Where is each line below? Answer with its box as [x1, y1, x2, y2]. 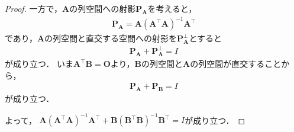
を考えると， [147, 2, 197, 14]
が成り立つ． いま [5, 57, 73, 70]
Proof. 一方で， [5, 2, 62, 14]
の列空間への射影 [69, 2, 136, 14]
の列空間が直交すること [190, 57, 282, 70]
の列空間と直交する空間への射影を [44, 32, 177, 44]
